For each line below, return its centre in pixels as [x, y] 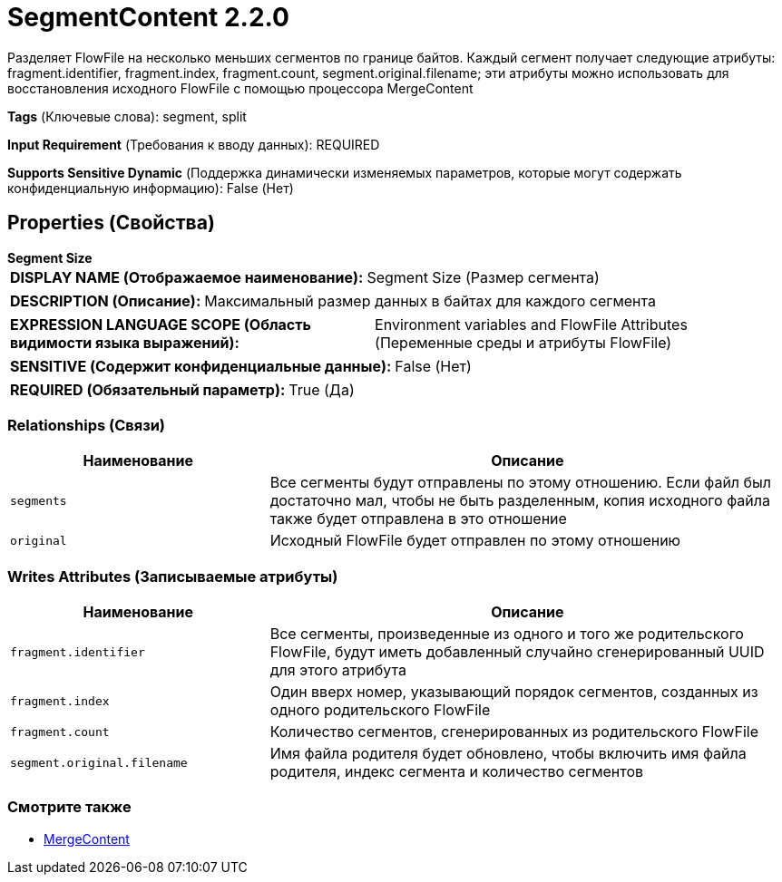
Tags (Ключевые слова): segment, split [127, 116]
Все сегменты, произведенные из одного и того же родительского [507, 634]
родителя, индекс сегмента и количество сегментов [457, 772]
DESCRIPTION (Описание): [106, 300]
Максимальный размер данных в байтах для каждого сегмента [430, 300]
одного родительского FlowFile [380, 710]
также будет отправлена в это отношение [418, 519]
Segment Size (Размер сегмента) [483, 277]
